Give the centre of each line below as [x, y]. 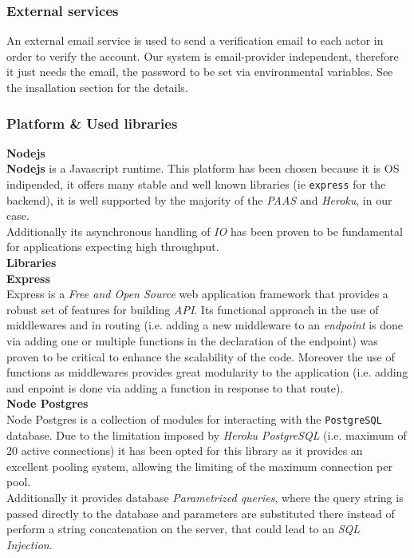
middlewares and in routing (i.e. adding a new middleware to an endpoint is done [205, 325]
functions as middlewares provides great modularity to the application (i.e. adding [207, 372]
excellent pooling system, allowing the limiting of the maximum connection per [199, 466]
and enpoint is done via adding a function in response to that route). [175, 387]
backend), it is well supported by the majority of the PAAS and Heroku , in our [199, 199]
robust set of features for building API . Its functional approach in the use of [193, 309]
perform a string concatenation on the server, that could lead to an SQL [183, 529]
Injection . [30, 544]
